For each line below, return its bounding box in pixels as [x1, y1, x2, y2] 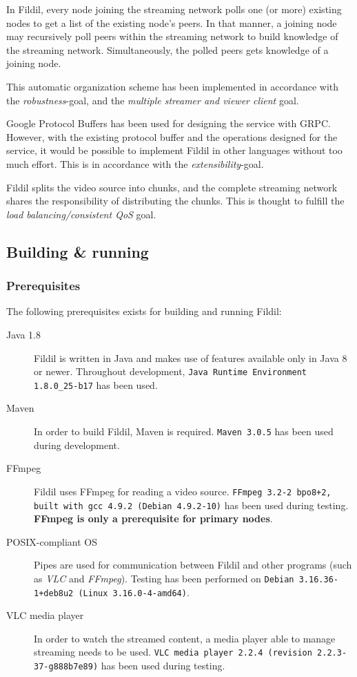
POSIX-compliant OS [6, 534, 98, 549]
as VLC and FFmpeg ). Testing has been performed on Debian [34, 571, 294, 585]
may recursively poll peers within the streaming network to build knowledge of [6, 29, 338, 44]
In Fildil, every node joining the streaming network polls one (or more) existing [6, 2, 342, 16]
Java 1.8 [6, 327, 41, 341]
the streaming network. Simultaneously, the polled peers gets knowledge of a [6, 42, 329, 57]
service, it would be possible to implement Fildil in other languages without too [6, 143, 343, 158]
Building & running [6, 240, 149, 262]
